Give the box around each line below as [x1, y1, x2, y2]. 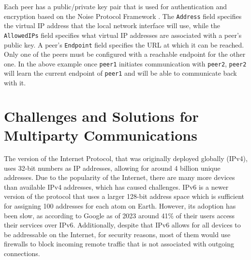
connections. [4, 248, 40, 258]
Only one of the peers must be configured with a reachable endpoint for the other [4, 49, 246, 59]
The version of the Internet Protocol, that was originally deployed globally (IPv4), [4, 153, 248, 163]
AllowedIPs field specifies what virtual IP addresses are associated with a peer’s [4, 30, 242, 40]
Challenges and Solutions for [4, 106, 199, 126]
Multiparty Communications [4, 125, 197, 145]
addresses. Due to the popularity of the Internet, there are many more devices [4, 172, 235, 182]
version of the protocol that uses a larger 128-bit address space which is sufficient [4, 191, 244, 201]
